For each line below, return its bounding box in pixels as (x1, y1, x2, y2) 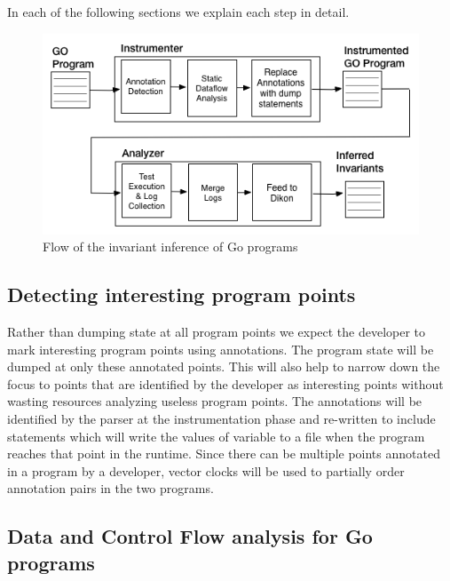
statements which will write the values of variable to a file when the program (7, 426, 425, 445)
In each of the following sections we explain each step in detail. (7, 3, 350, 20)
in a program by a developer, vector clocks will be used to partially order (7, 461, 405, 480)
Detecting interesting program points (7, 281, 356, 308)
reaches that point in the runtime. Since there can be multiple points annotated (7, 444, 440, 463)
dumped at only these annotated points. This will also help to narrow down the (7, 357, 440, 376)
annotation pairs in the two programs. (7, 479, 214, 497)
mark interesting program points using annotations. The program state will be (7, 339, 434, 358)
